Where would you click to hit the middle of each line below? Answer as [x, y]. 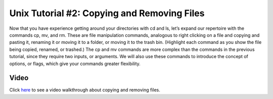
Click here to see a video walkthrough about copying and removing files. [85, 90]
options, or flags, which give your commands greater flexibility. [75, 64]
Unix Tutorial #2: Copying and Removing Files [107, 13]
